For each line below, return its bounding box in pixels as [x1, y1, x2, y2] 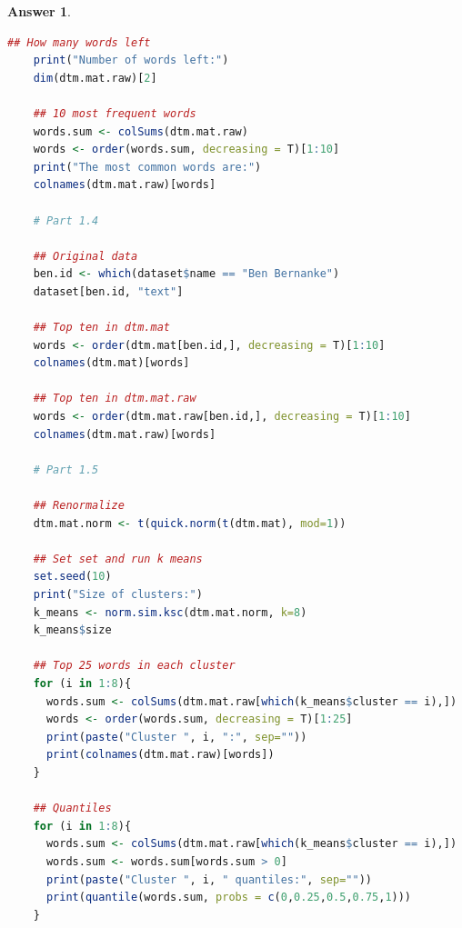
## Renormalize [33, 499, 125, 513]
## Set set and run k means [33, 552, 203, 565]
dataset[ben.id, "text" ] [33, 284, 184, 298]
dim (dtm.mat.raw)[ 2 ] [33, 71, 157, 85]
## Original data [33, 249, 138, 263]
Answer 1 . [7, 2, 71, 20]
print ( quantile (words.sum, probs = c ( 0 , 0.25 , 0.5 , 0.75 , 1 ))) [45, 891, 412, 904]
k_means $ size [33, 624, 112, 637]
